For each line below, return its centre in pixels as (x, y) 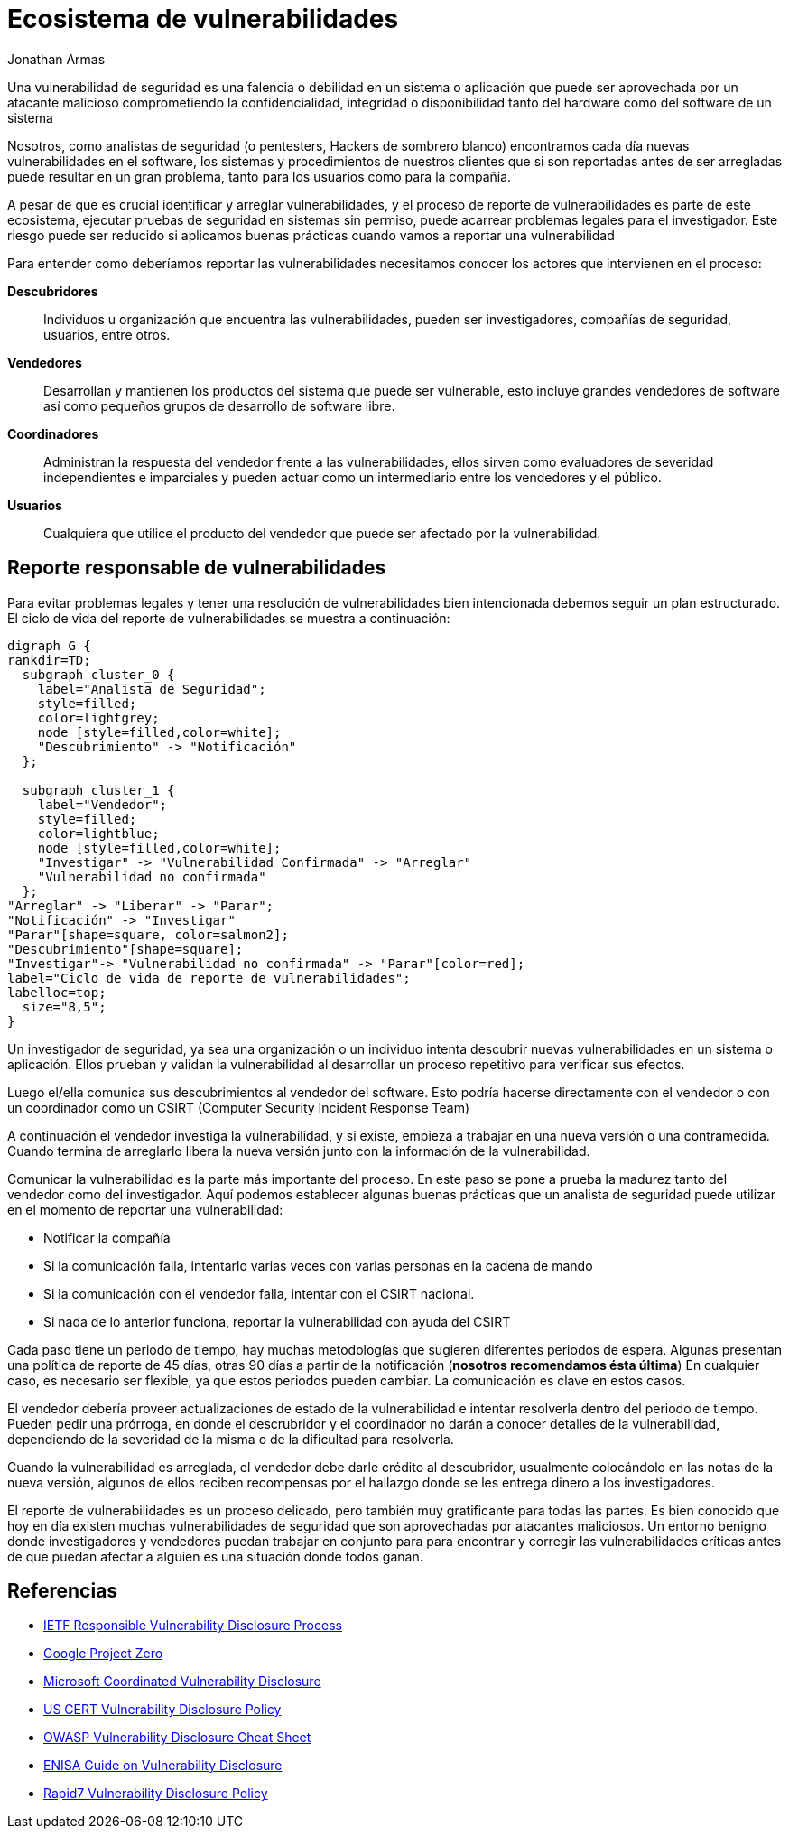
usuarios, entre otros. (107, 334)
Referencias (63, 1591)
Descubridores (53, 291)
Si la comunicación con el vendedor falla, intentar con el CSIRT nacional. (259, 1293)
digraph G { (49, 645)
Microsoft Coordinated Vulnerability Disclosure (182, 1682)
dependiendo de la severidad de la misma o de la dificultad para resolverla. (231, 1439)
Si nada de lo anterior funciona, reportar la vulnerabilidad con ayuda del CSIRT (277, 1321)
